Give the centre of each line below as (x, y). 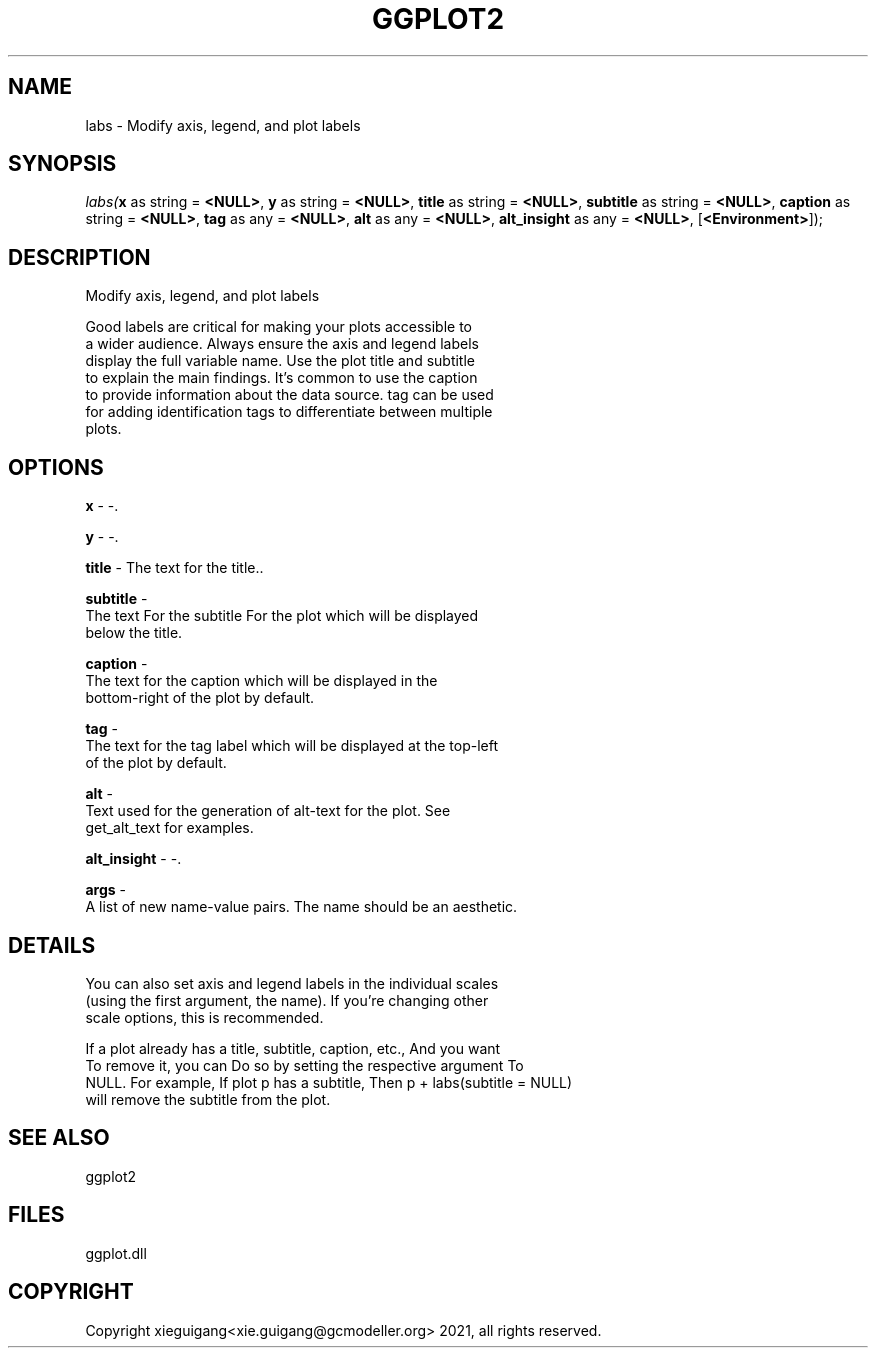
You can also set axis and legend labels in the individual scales (292, 983)
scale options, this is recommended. (204, 1017)
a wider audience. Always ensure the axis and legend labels (282, 344)
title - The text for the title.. (174, 568)
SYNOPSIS (62, 164)
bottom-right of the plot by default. (200, 698)
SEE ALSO (59, 1138)
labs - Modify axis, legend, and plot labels (223, 125)
